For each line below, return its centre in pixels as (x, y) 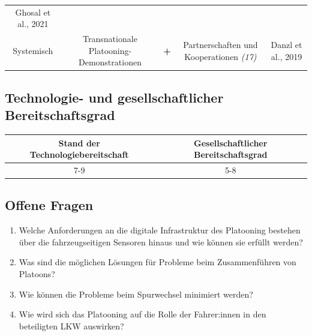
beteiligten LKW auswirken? (71, 325)
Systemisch (33, 50)
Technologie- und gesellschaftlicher (114, 97)
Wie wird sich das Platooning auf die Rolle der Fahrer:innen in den (142, 314)
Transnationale (110, 39)
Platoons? (37, 274)
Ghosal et (33, 12)
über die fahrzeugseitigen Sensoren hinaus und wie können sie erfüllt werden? (161, 241)
